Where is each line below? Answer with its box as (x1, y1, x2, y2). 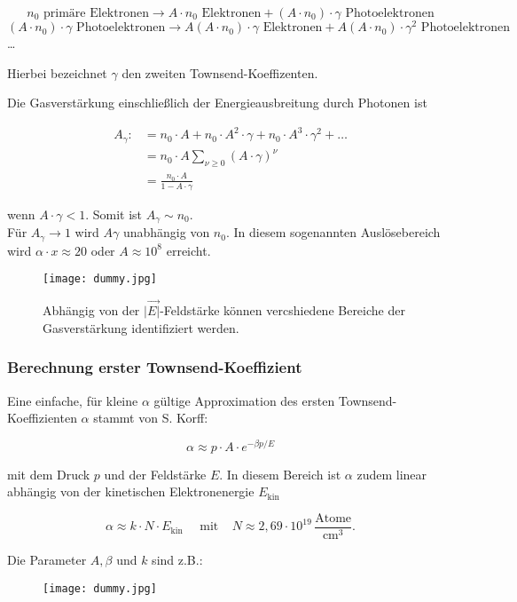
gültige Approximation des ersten (153, 391, 335, 409)
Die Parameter (7, 551, 87, 569)
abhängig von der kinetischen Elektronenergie (7, 482, 255, 501)
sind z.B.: (152, 551, 203, 569)
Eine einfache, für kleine (7, 391, 138, 409)
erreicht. (166, 241, 211, 259)
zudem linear (356, 464, 427, 483)
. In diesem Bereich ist (219, 464, 341, 483)
